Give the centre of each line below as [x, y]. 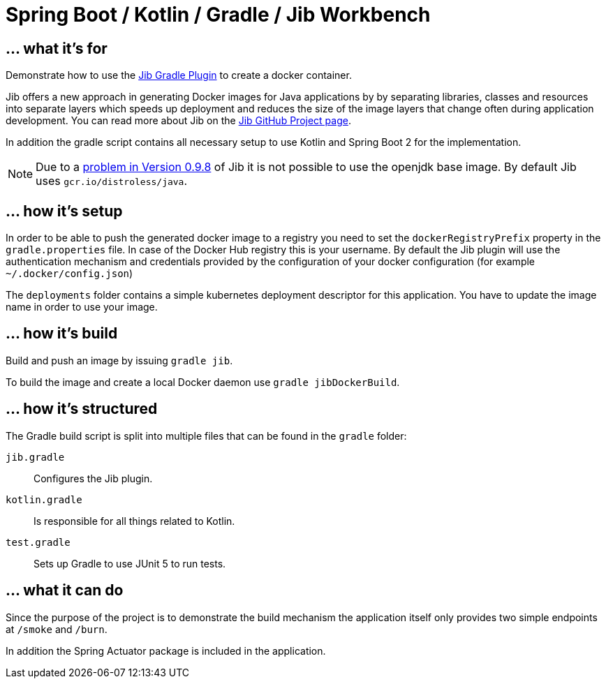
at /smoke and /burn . [57, 629]
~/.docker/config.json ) [69, 274]
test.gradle [38, 542]
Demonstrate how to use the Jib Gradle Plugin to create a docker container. [179, 75]
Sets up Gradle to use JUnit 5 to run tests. [130, 563]
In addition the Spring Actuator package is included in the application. [166, 650]
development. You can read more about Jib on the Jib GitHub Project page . [178, 121]
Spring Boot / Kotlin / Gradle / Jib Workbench [218, 15]
